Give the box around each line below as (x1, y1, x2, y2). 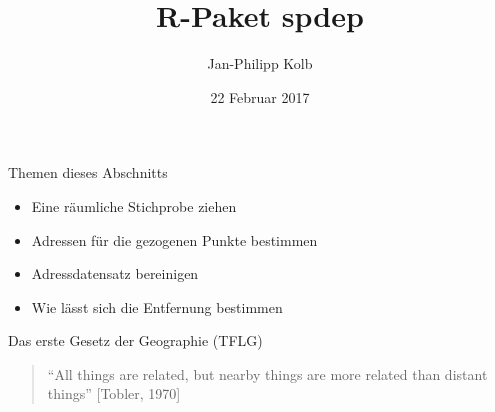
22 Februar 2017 (210, 86, 310, 107)
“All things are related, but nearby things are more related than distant (47, 363, 488, 384)
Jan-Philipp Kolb (207, 53, 313, 74)
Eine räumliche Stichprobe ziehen (31, 195, 237, 216)
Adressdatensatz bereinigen (31, 263, 199, 284)
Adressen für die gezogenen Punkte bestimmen (31, 229, 318, 250)
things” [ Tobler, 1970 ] (47, 383, 181, 404)
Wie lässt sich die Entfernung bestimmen (31, 296, 283, 317)
